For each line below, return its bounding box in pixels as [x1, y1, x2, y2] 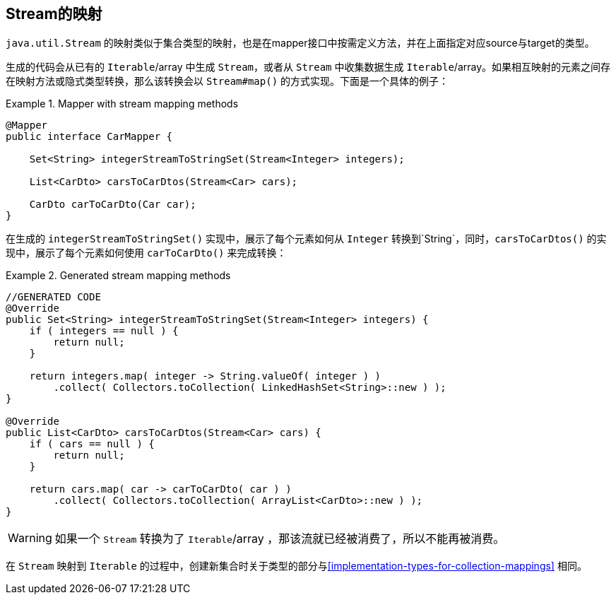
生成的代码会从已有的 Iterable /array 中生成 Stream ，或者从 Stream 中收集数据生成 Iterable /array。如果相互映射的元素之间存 [6, 61, 611, 73]
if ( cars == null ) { [29, 438, 155, 450]
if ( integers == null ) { [29, 325, 179, 337]
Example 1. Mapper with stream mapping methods [6, 98, 239, 110]
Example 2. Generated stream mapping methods [6, 269, 231, 282]
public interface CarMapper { [6, 131, 173, 143]
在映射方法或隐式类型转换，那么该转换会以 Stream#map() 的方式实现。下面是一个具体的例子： [6, 75, 449, 88]
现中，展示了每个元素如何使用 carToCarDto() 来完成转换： [6, 247, 287, 259]
